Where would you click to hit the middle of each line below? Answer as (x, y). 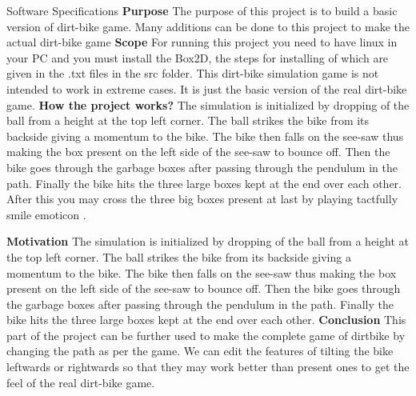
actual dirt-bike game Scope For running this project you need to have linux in (202, 42)
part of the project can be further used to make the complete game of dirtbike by (206, 335)
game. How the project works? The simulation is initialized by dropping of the (208, 104)
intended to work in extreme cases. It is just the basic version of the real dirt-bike (207, 88)
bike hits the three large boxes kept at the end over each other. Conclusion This (206, 320)
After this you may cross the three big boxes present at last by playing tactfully (202, 199)
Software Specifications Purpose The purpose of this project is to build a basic (202, 10)
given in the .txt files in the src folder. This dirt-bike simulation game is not (193, 73)
